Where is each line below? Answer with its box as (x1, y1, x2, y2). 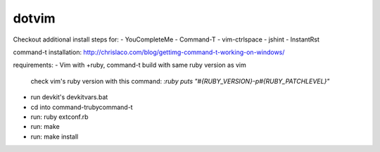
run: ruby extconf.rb (30, 113, 89, 121)
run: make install (30, 132, 79, 141)
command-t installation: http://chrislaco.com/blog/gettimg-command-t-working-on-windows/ (13, 48, 285, 56)
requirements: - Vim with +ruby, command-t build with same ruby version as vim (13, 61, 246, 70)
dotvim (13, 11, 56, 26)
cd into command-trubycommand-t (30, 103, 133, 111)
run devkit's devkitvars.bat (30, 93, 108, 101)
